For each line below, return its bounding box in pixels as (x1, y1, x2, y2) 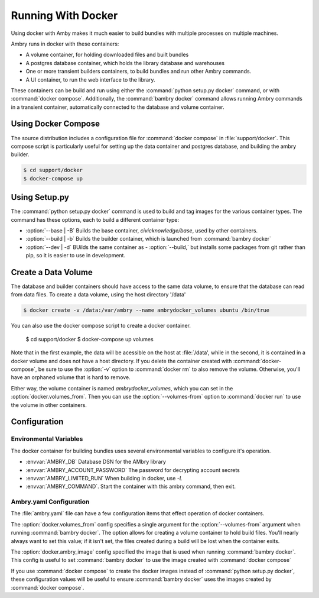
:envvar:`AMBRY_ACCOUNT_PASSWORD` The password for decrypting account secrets (25, 466, 240, 473)
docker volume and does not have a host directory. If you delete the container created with (11, 357, 232, 364)
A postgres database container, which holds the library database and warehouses (25, 59, 224, 66)
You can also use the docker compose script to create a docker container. (11, 322, 191, 329)
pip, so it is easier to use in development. (25, 252, 126, 259)
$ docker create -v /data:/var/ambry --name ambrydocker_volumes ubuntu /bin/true (23, 307, 270, 313)
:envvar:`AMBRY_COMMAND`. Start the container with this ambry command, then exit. (25, 483, 236, 490)
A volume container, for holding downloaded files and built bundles (25, 51, 189, 59)
